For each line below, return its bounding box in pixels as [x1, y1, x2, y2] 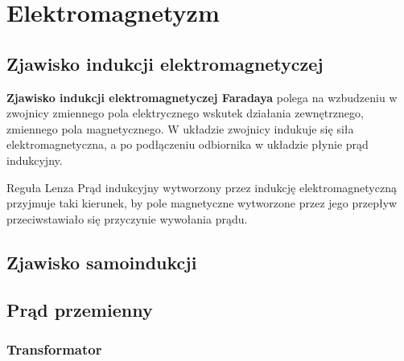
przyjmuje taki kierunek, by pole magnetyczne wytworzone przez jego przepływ [6, 195, 398, 211]
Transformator [6, 338, 102, 359]
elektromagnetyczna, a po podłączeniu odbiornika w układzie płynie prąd [6, 136, 369, 153]
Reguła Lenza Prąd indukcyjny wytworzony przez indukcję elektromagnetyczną [6, 178, 397, 195]
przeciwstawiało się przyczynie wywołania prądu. [6, 210, 248, 227]
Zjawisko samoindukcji [6, 249, 197, 274]
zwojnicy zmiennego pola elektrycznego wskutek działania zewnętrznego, [6, 105, 364, 121]
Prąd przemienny [6, 297, 153, 322]
